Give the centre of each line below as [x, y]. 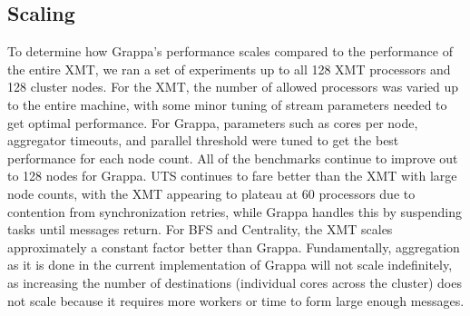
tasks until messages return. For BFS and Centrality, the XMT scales [200, 229]
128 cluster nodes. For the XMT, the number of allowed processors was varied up [233, 87]
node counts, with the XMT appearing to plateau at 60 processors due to [211, 193]
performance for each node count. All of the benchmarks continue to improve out [233, 158]
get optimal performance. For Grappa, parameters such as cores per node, [213, 122]
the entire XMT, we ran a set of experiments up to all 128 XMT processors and [229, 69]
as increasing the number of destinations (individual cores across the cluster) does [235, 282]
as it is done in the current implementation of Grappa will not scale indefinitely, [230, 265]
